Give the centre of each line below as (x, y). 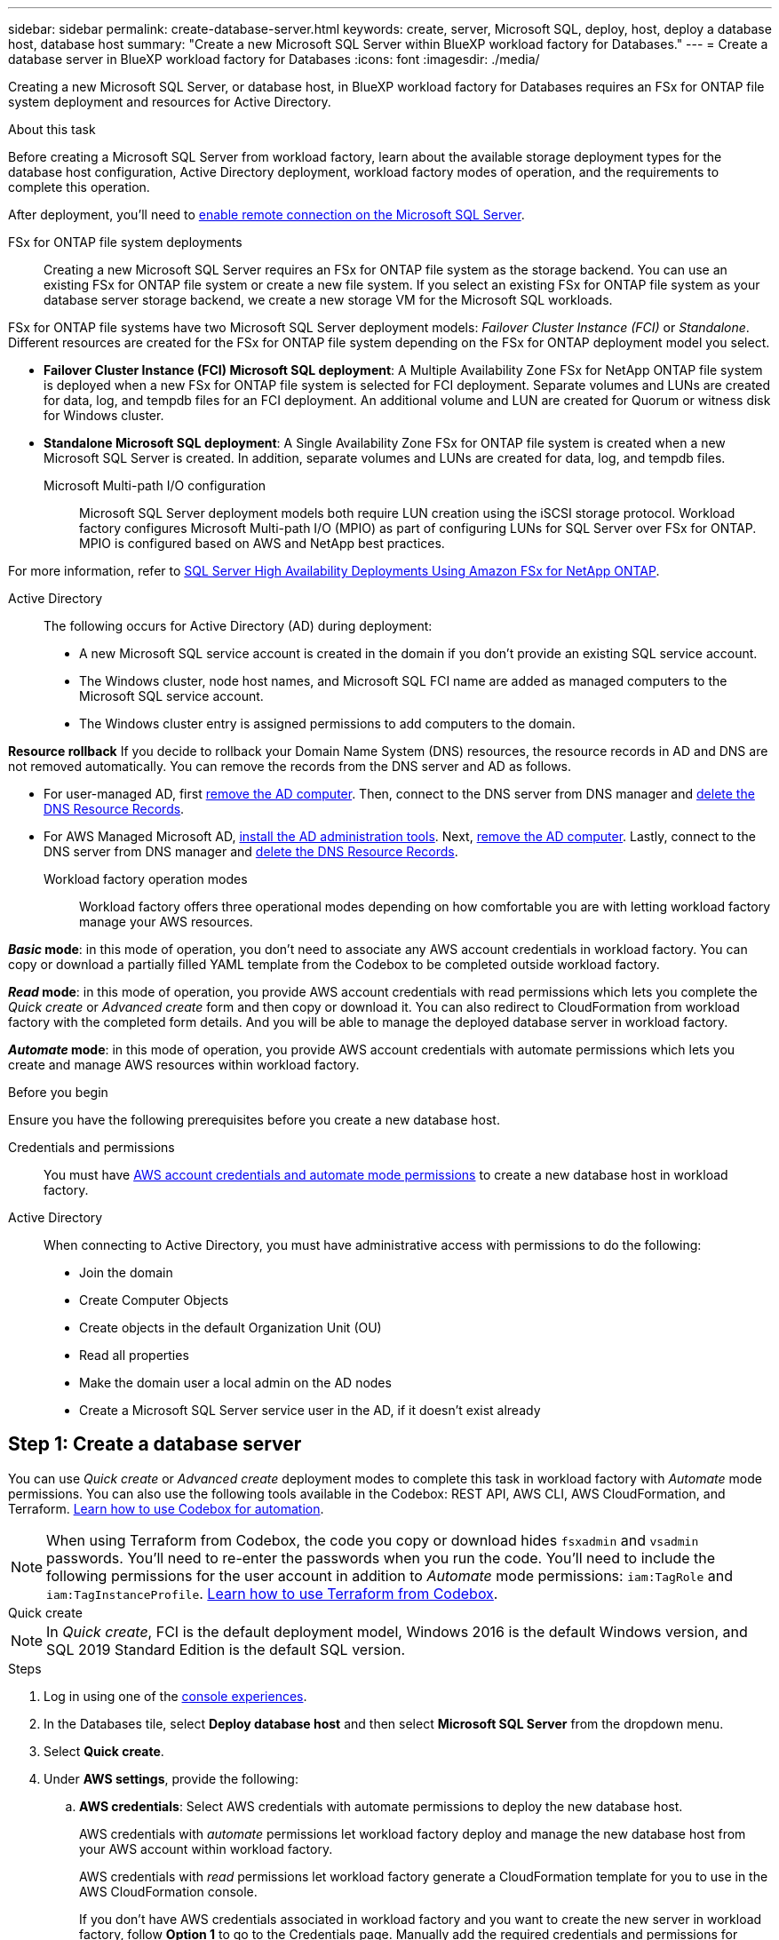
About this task (52, 129)
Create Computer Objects (154, 1300)
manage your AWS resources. (166, 922)
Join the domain (126, 1272)
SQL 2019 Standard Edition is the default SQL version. (226, 1649)
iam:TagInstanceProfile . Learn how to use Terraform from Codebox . (272, 1593)
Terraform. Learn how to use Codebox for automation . (166, 1508)
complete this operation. (79, 187)
